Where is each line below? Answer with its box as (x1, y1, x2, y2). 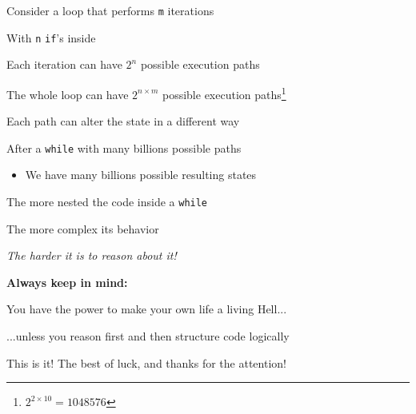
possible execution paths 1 (162, 83, 286, 102)
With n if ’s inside (6, 29, 96, 46)
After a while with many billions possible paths (6, 139, 242, 156)
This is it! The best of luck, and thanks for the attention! (6, 354, 286, 371)
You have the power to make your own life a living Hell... (6, 301, 287, 317)
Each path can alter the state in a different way (6, 113, 240, 129)
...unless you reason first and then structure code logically (6, 328, 290, 344)
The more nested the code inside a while (6, 193, 208, 209)
